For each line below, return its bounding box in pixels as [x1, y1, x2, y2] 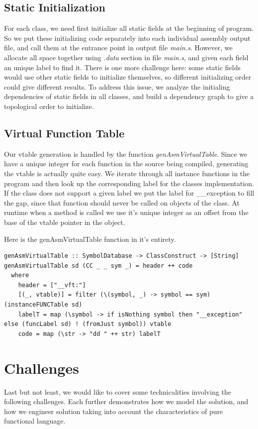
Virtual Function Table [4, 125, 125, 140]
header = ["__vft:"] [18, 281, 86, 289]
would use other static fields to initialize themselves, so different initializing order [4, 72, 252, 82]
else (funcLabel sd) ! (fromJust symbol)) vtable [4, 321, 172, 328]
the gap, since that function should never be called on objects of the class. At [4, 197, 240, 208]
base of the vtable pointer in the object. [4, 216, 125, 227]
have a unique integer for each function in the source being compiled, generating [4, 158, 249, 169]
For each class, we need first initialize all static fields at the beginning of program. [4, 23, 254, 33]
